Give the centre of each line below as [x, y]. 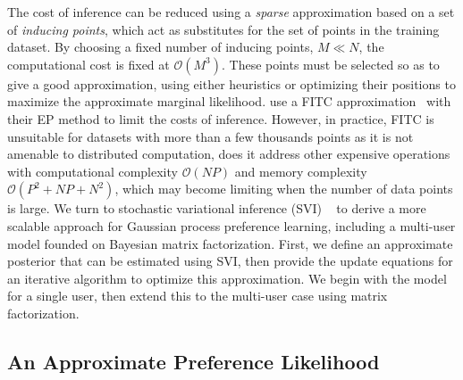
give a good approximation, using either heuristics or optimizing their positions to [231, 83]
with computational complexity [93, 171]
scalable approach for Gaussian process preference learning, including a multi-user [231, 225]
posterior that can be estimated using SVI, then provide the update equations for [230, 261]
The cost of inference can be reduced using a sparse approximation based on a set [231, 12]
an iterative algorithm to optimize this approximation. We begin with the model [227, 278]
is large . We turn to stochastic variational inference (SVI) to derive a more [217, 208]
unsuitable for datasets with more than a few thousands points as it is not [210, 136]
